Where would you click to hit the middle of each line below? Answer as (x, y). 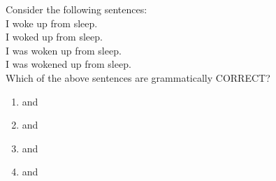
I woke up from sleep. (52, 23)
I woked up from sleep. (54, 37)
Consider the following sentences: (77, 9)
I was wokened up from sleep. (68, 64)
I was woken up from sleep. (64, 50)
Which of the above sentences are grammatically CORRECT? (138, 77)
